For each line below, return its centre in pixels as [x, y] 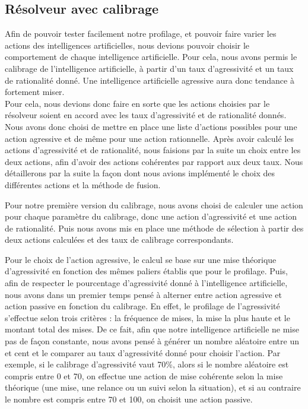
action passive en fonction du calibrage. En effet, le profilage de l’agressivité [142, 306]
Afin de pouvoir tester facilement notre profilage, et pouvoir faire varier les [141, 34]
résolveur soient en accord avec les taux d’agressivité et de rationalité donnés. [146, 115]
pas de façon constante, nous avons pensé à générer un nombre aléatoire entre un [152, 341]
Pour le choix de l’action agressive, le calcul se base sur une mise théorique [141, 259]
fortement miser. [35, 92]
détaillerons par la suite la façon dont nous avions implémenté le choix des [140, 173]
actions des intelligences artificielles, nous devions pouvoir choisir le [127, 45]
